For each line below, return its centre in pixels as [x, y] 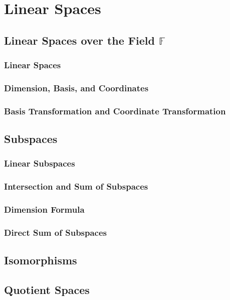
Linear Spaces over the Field [79, 40]
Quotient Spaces [47, 290]
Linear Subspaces [40, 163]
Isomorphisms [41, 260]
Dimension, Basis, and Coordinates [76, 88]
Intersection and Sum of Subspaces [76, 186]
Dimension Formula [44, 209]
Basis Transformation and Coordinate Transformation [115, 111]
